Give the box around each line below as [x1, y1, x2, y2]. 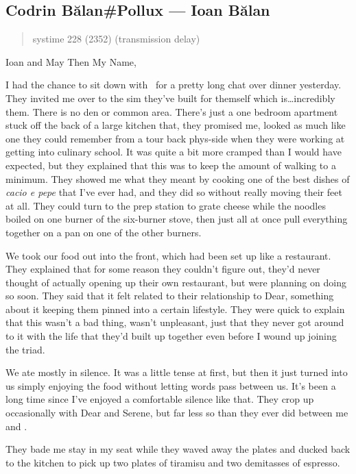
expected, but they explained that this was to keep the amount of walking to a [5, 158, 336, 172]
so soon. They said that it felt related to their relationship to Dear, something [5, 288, 334, 303]
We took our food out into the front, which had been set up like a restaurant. [5, 248, 331, 262]
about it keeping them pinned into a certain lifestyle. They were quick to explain [5, 301, 345, 316]
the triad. [5, 342, 45, 356]
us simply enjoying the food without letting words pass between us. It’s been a [5, 378, 336, 392]
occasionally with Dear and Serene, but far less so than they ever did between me [5, 406, 348, 420]
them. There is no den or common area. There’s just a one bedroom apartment [5, 104, 338, 118]
